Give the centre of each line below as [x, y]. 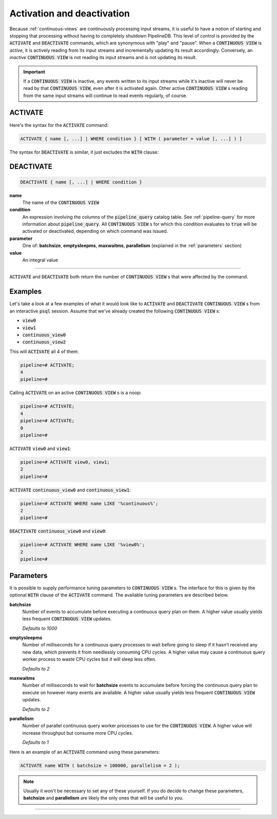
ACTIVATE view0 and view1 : [41, 448]
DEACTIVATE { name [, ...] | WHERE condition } [81, 182]
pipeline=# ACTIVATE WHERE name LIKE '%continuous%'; [89, 503]
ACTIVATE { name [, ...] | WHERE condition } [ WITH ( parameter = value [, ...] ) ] [131, 138]
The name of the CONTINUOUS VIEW [61, 202]
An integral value [40, 260]
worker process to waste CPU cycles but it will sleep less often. [89, 659]
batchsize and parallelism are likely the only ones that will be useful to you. [103, 798]
